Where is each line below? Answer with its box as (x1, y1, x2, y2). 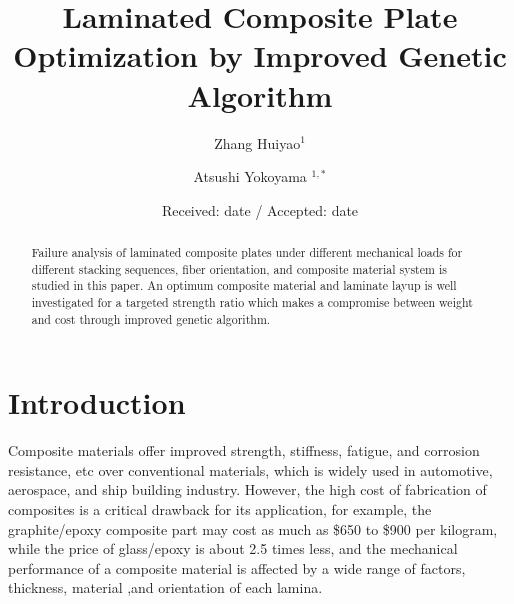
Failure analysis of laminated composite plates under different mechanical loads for (31, 244, 463, 261)
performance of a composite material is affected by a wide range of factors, (8, 557, 466, 578)
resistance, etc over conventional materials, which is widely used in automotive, (8, 459, 493, 480)
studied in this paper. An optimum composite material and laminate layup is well (31, 277, 457, 294)
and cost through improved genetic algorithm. (31, 310, 271, 327)
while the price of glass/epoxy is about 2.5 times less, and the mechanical (8, 538, 458, 559)
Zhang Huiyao (214, 132, 301, 153)
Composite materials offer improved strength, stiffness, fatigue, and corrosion (8, 440, 480, 461)
